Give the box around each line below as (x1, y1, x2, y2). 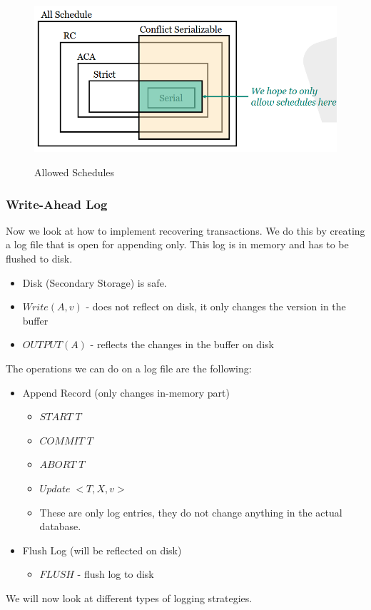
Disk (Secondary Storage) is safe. (22, 275, 167, 290)
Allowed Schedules (34, 165, 115, 179)
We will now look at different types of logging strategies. (6, 590, 253, 605)
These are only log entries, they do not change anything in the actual (39, 504, 342, 519)
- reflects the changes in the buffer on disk (90, 337, 274, 352)
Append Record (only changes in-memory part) (22, 385, 230, 400)
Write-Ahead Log (6, 195, 108, 213)
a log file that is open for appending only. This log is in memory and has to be (6, 237, 349, 252)
